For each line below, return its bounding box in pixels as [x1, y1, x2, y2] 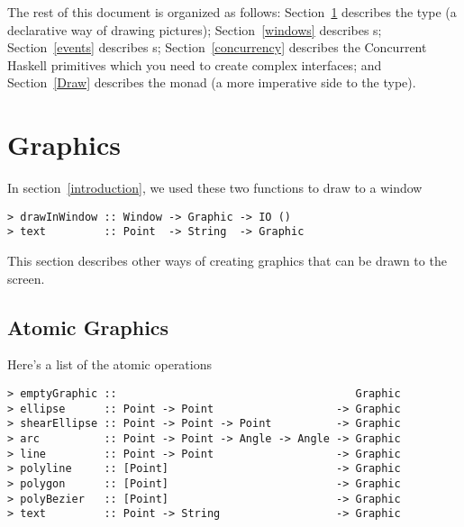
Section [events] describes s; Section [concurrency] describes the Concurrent [7, 38, 427, 57]
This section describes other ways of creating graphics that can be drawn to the [7, 251, 447, 269]
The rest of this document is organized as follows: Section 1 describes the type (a [7, 3, 457, 21]
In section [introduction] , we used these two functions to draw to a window [7, 178, 423, 197]
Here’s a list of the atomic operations [7, 355, 213, 374]
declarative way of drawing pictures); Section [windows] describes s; [7, 20, 382, 39]
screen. [7, 268, 45, 287]
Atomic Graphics [7, 313, 169, 341]
